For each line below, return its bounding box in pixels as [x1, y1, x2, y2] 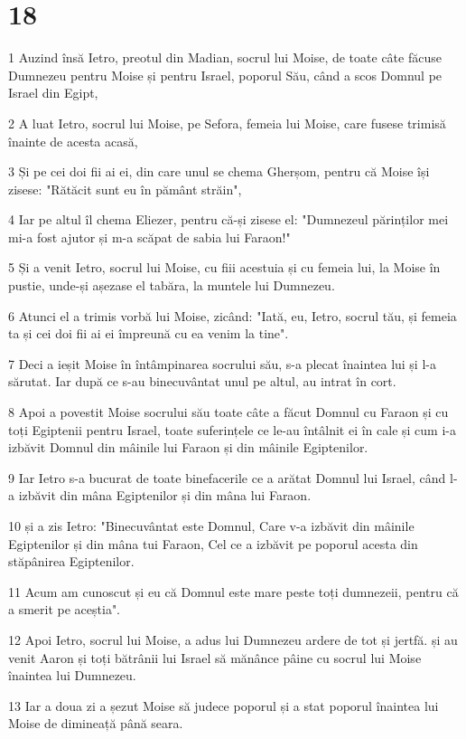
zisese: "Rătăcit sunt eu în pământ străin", [8, 179, 242, 198]
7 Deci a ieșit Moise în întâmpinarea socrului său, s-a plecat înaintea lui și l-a [8, 354, 436, 373]
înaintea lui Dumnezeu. [8, 666, 136, 685]
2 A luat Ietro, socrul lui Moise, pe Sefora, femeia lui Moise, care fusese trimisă [8, 113, 446, 132]
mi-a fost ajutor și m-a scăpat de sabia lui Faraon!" [8, 227, 291, 246]
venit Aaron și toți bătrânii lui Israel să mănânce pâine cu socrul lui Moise [8, 648, 422, 667]
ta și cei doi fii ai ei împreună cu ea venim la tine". [8, 324, 289, 343]
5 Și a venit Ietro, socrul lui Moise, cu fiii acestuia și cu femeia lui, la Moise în [8, 258, 441, 277]
